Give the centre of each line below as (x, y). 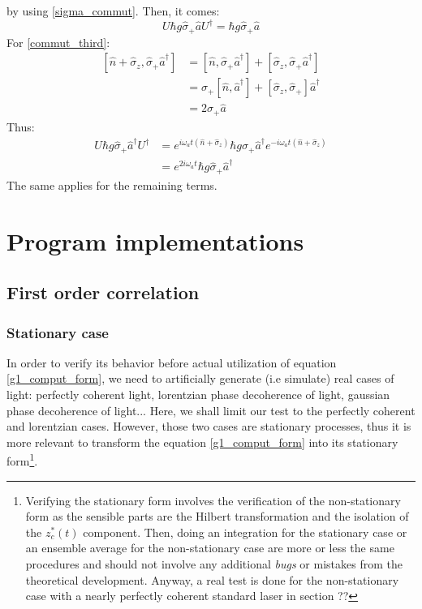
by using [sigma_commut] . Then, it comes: (113, 11)
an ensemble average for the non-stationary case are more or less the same (210, 548)
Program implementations (155, 240)
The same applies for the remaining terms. (112, 184)
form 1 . (22, 460)
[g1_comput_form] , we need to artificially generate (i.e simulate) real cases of (200, 378)
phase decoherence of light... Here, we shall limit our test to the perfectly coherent (211, 410)
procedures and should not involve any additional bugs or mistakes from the (214, 564)
